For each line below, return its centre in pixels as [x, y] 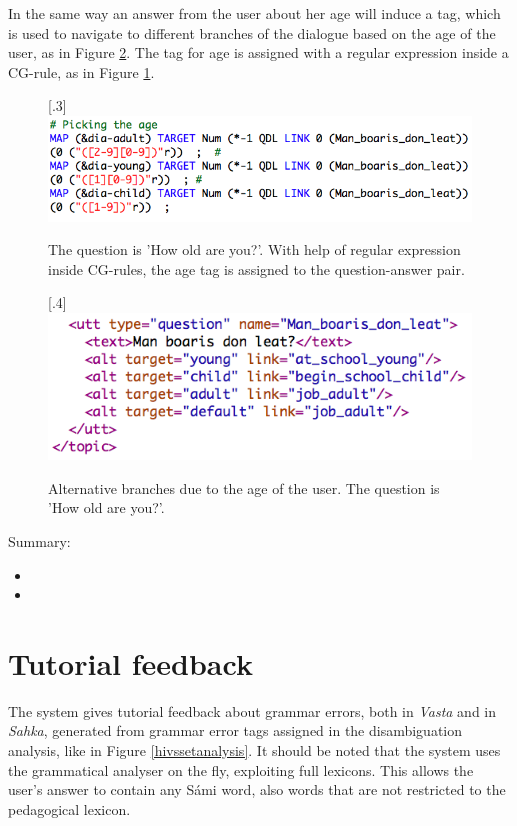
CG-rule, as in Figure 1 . [81, 71]
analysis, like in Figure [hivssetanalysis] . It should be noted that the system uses [254, 750]
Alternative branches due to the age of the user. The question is [244, 487]
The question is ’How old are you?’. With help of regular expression [254, 249]
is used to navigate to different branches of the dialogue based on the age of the [252, 32]
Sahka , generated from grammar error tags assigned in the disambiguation [235, 730]
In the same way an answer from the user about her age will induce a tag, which [254, 13]
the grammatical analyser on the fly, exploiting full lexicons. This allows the [241, 769]
